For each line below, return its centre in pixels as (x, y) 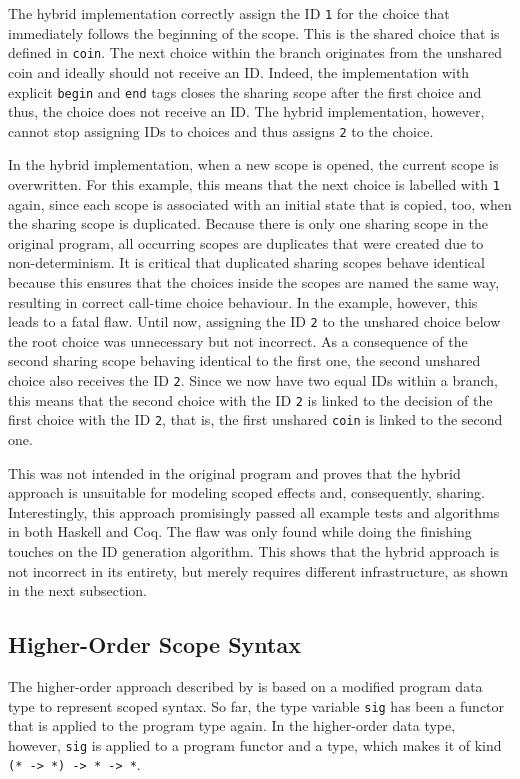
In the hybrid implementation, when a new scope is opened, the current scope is (253, 164)
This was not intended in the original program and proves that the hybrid (234, 472)
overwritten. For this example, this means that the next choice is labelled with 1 (254, 184)
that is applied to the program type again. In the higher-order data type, (232, 725)
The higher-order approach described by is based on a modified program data (245, 685)
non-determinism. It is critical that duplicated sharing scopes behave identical (246, 262)
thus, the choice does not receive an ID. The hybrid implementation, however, (246, 111)
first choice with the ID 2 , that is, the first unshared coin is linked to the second (255, 419)
